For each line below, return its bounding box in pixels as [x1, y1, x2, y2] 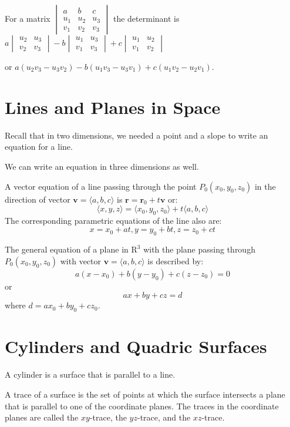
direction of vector [5, 193, 70, 205]
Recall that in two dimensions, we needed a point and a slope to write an [5, 129, 268, 141]
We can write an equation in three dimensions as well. [5, 160, 199, 172]
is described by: [147, 254, 204, 267]
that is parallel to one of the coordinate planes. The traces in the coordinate [5, 399, 279, 412]
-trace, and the [137, 411, 191, 423]
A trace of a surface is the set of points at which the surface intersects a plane [5, 388, 285, 400]
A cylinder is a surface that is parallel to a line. [5, 368, 176, 381]
